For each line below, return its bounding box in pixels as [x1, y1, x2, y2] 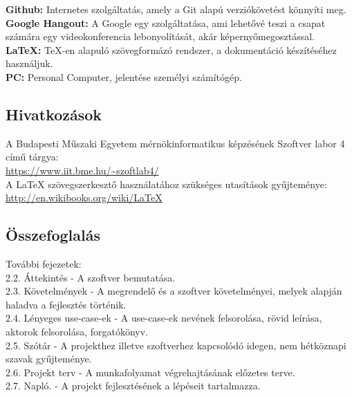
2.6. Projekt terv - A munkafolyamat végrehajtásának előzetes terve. [6, 364, 295, 379]
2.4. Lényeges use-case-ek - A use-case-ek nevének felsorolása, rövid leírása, [6, 311, 322, 325]
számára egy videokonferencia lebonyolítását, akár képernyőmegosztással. [6, 29, 315, 44]
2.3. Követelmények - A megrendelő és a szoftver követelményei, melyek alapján [6, 284, 342, 298]
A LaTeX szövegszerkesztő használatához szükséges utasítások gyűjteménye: [6, 176, 327, 191]
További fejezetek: [6, 256, 82, 270]
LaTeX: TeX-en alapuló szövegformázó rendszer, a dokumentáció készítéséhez [6, 42, 337, 57]
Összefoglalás [6, 224, 100, 246]
